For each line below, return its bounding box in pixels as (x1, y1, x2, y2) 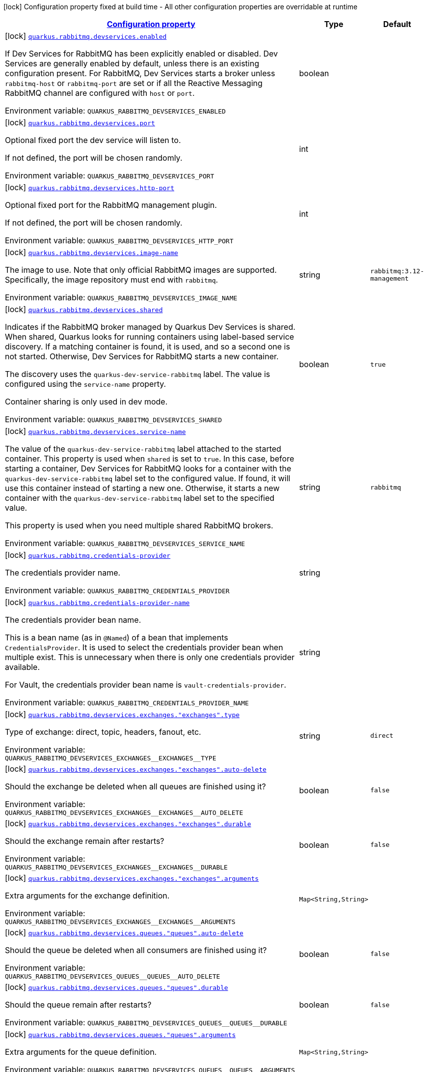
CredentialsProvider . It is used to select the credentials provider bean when (5, 642, 283, 652)
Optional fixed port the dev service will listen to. (5, 135, 181, 145)
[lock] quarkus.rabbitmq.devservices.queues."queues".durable (5, 982, 228, 992)
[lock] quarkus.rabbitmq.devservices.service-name (5, 426, 186, 436)
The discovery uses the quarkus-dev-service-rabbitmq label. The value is (5, 369, 270, 379)
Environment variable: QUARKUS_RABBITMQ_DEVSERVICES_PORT (5, 171, 214, 180)
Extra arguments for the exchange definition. (5, 891, 170, 900)
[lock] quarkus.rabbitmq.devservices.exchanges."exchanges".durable (5, 818, 251, 828)
